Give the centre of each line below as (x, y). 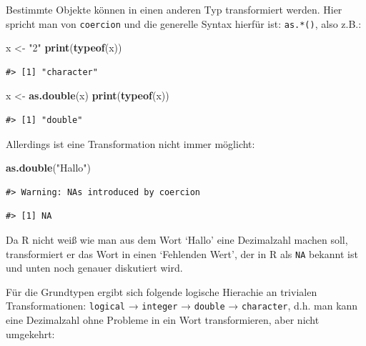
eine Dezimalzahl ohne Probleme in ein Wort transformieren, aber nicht (163, 320)
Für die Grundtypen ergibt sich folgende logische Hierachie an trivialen (162, 291)
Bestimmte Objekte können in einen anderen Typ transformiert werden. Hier (174, 9)
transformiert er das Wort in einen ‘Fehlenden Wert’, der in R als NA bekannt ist (182, 253)
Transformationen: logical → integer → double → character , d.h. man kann (182, 306)
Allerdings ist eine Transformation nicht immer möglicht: (130, 143)
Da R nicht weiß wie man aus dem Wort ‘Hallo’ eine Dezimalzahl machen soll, (177, 239)
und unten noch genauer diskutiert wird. (94, 268)
